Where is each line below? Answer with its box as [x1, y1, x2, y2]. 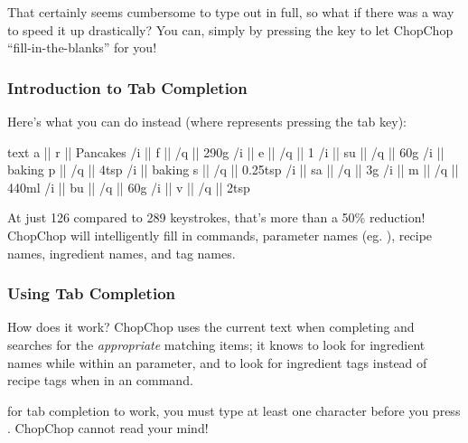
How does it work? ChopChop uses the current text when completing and [7, 317, 415, 336]
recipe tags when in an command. [7, 371, 193, 390]
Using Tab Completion [7, 282, 175, 305]
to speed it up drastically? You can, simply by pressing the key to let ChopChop [7, 20, 454, 39]
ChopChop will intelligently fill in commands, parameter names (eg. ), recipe [7, 225, 433, 244]
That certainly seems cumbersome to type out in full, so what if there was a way [7, 3, 454, 21]
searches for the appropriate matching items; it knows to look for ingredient [7, 335, 426, 353]
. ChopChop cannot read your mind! [7, 419, 209, 438]
